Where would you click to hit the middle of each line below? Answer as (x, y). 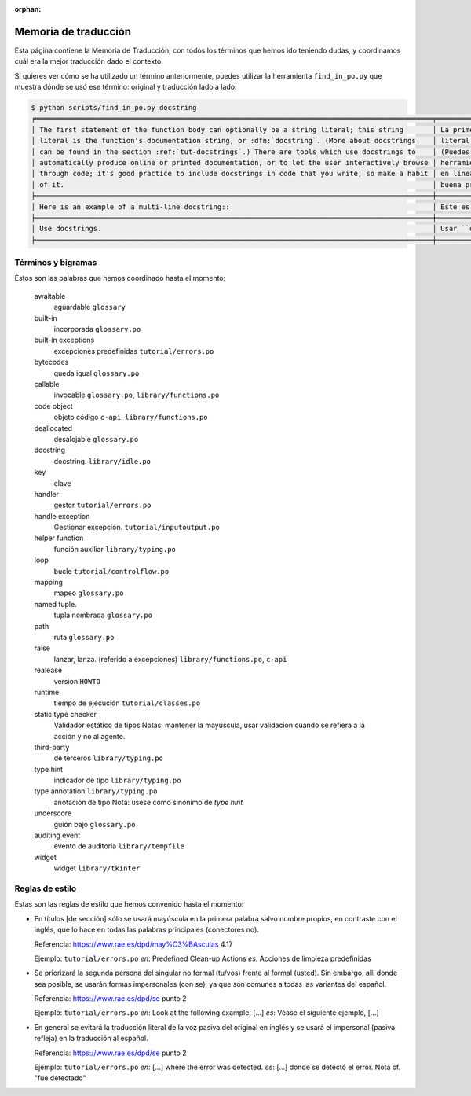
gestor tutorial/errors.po (102, 505)
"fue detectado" (60, 1078)
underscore (53, 813)
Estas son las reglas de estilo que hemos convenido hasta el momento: (129, 904)
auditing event (57, 835)
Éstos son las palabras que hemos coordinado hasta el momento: (120, 278)
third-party (52, 747)
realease (48, 670)
